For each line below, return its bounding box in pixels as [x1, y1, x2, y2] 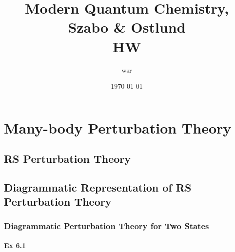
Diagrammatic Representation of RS [4, 180, 192, 195]
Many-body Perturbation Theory [4, 117, 232, 137]
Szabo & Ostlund [68, 17, 186, 37]
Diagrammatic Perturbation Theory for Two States [4, 219, 209, 232]
